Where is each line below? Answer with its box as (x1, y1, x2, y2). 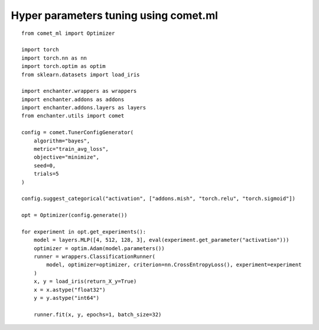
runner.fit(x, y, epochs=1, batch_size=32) (33, 311, 162, 318)
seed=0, (33, 162, 56, 169)
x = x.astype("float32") (33, 286, 106, 293)
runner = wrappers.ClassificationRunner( (33, 253, 156, 260)
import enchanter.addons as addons (21, 96, 125, 103)
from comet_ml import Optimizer (21, 30, 115, 37)
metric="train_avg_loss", (33, 145, 109, 153)
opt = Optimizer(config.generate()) (21, 212, 128, 219)
